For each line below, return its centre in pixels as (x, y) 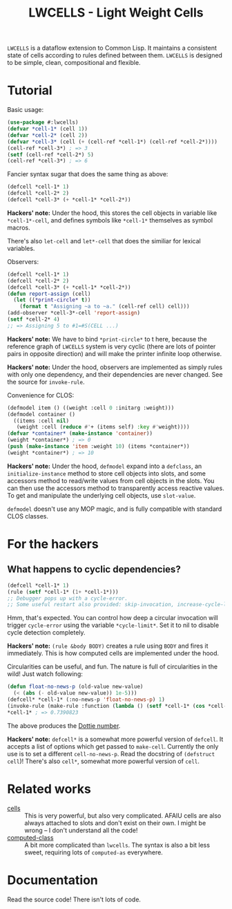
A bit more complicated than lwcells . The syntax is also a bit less (117, 845)
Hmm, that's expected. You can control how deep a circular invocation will (113, 618)
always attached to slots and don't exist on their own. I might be (115, 823)
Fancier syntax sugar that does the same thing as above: (88, 174)
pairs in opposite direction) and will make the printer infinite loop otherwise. (115, 353)
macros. (19, 227)
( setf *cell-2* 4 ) (33, 319)
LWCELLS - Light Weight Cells (116, 13)
